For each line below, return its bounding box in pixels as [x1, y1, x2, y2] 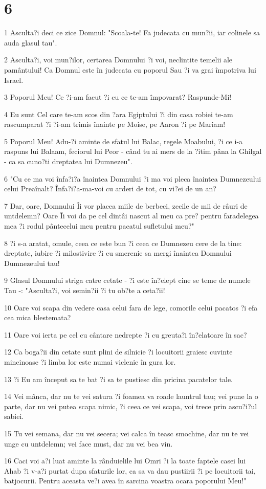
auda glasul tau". [4, 37, 57, 48]
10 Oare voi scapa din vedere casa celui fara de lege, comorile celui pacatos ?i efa [4, 302, 258, 313]
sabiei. [4, 411, 24, 421]
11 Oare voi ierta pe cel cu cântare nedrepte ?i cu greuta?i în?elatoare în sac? [4, 329, 247, 340]
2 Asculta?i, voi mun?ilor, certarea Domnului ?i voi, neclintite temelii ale [4, 54, 233, 65]
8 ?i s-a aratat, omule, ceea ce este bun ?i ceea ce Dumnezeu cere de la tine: [4, 237, 242, 248]
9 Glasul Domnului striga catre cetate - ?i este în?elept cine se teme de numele [4, 275, 251, 285]
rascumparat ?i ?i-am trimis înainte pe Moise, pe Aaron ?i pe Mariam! [4, 119, 226, 129]
